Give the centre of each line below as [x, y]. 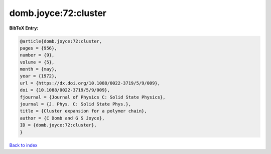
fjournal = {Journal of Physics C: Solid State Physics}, [93, 97]
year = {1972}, [38, 76]
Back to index [23, 145]
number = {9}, [37, 55]
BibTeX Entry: [24, 28]
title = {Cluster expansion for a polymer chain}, [84, 111]
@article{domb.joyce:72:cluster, [61, 41]
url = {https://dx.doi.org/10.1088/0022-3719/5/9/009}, [90, 83]
